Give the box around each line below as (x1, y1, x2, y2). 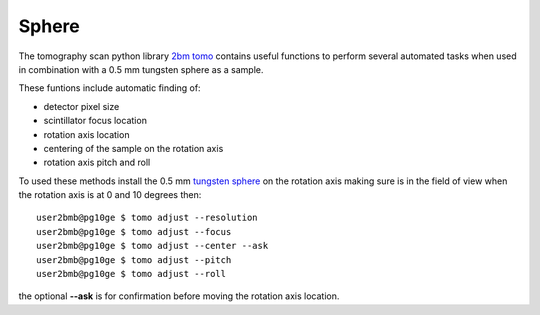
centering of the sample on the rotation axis (43, 142, 224, 154)
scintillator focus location (43, 115, 147, 127)
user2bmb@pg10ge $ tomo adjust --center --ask (36, 240, 269, 252)
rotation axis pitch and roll (43, 156, 151, 169)
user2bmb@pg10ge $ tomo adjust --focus (36, 226, 232, 237)
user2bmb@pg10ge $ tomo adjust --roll (36, 268, 227, 280)
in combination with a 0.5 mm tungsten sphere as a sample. (18, 63, 264, 75)
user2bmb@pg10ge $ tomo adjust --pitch (36, 254, 232, 265)
